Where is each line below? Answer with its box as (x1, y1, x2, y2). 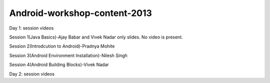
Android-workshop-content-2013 (9, 7, 152, 18)
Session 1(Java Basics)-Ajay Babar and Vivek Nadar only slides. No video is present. (9, 34, 183, 40)
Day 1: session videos (9, 25, 54, 31)
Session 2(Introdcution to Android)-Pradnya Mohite (9, 43, 115, 49)
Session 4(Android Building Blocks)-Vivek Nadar (9, 61, 109, 67)
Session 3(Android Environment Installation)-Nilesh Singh (9, 52, 127, 58)
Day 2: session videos (9, 70, 55, 77)
